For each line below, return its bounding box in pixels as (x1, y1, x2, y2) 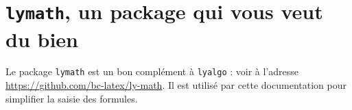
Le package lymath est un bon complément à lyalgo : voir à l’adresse (5, 64, 299, 79)
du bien (5, 25, 78, 53)
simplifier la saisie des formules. (5, 91, 138, 105)
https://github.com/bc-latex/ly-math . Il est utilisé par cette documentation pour (5, 78, 347, 92)
